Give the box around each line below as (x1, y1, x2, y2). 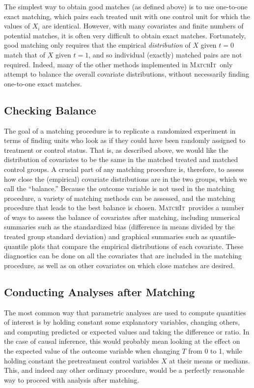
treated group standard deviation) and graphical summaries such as (4, 231, 208, 242)
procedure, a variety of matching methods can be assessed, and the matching (4, 193, 235, 203)
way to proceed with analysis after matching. (4, 374, 140, 385)
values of (4, 21, 30, 31)
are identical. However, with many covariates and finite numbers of (42, 21, 244, 31)
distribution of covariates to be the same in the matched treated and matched (4, 154, 238, 165)
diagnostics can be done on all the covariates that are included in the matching (4, 250, 242, 261)
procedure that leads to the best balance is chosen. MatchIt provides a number (4, 202, 245, 213)
